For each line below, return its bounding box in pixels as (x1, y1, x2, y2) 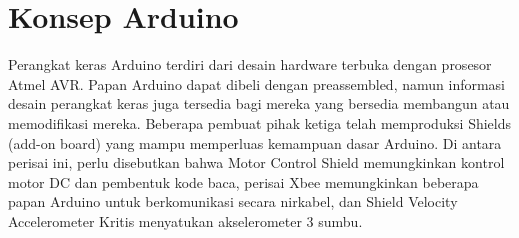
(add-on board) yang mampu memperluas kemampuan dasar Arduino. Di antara (8, 132, 502, 153)
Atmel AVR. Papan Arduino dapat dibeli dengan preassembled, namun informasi (8, 73, 506, 94)
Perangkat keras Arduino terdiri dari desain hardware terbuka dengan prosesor (8, 54, 492, 75)
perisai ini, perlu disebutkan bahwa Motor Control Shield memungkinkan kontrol (8, 152, 505, 173)
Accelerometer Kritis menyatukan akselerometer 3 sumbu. (8, 210, 363, 231)
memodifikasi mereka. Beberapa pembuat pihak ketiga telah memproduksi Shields (8, 112, 512, 133)
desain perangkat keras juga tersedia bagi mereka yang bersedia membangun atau (8, 93, 510, 114)
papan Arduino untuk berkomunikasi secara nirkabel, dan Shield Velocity (8, 191, 458, 212)
